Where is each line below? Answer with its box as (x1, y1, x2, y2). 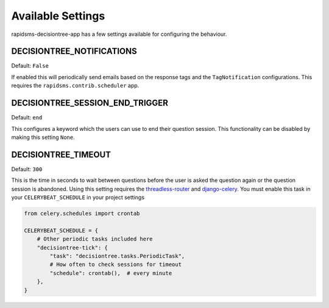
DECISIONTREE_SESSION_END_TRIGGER (11, 98, 169, 108)
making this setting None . (11, 133, 76, 141)
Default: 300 (11, 165, 43, 173)
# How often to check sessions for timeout (49, 261, 182, 268)
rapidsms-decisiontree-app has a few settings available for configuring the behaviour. (11, 30, 227, 38)
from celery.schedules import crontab (24, 210, 140, 217)
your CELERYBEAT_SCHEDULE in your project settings (11, 194, 145, 201)
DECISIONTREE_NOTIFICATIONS (11, 46, 137, 57)
